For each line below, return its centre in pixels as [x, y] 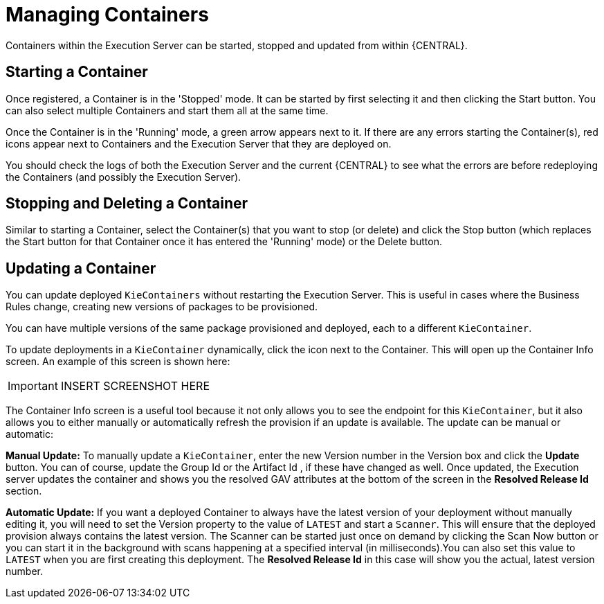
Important [33, 386]
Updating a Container [81, 268]
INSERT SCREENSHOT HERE [135, 386]
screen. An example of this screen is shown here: [118, 362]
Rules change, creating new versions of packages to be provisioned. [162, 307]
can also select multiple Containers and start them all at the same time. [167, 110]
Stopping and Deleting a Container [127, 204]
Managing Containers [107, 15]
